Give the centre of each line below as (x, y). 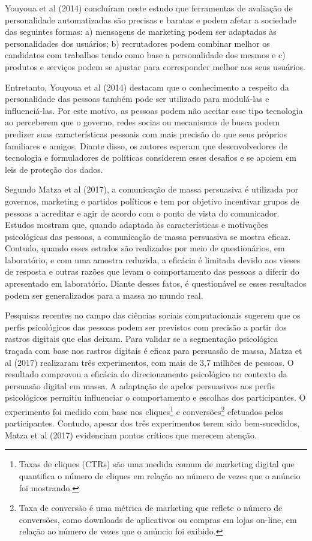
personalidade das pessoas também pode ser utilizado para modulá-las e (137, 99)
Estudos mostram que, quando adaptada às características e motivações (136, 225)
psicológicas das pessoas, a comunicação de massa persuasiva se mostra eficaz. (148, 236)
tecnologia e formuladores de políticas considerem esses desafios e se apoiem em (151, 157)
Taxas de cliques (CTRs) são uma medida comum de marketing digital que (157, 464)
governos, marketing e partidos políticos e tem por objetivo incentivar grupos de (152, 201)
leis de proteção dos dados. (54, 169)
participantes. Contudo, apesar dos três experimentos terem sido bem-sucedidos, (152, 423)
